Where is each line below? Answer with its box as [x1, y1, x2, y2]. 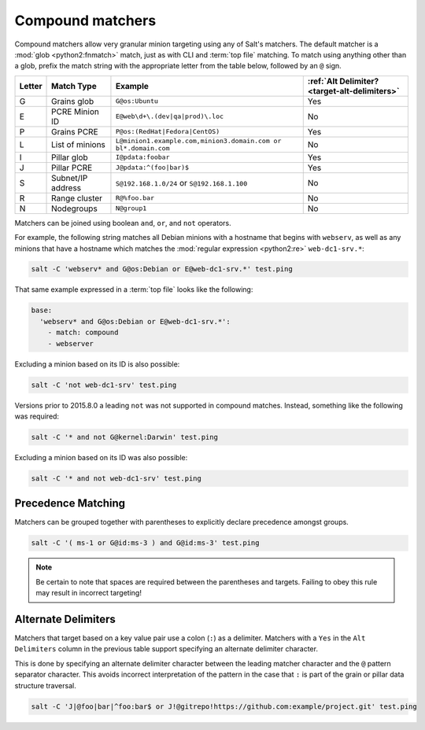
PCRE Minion [51, 106, 100, 117]
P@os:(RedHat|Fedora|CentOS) [115, 127, 220, 136]
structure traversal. [14, 680, 76, 690]
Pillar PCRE [51, 162, 93, 173]
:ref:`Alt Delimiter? [307, 76, 379, 87]
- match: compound [47, 328, 119, 337]
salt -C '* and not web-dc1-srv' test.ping [31, 474, 202, 483]
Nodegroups [51, 203, 98, 214]
